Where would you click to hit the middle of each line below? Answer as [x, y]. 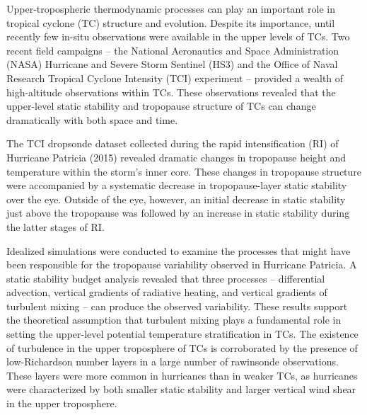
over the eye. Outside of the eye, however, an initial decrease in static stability [176, 199]
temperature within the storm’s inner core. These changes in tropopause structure [184, 171]
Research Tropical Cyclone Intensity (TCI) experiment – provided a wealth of [175, 78]
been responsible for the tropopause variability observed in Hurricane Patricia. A [182, 265]
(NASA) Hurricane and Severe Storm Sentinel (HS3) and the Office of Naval [172, 64]
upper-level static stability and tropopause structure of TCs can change [161, 106]
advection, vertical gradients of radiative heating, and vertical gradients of [167, 292]
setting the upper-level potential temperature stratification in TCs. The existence [182, 334]
